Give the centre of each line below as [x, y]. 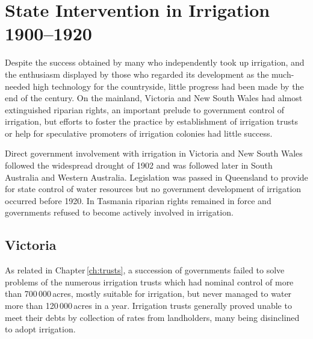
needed [17, 86]
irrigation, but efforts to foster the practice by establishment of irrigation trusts [151, 121]
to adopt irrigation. [40, 329]
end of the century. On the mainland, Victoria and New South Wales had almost [154, 98]
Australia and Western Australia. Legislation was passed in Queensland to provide [156, 177]
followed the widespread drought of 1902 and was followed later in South [139, 165]
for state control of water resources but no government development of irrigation [153, 189]
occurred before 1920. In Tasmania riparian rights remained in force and [138, 200]
